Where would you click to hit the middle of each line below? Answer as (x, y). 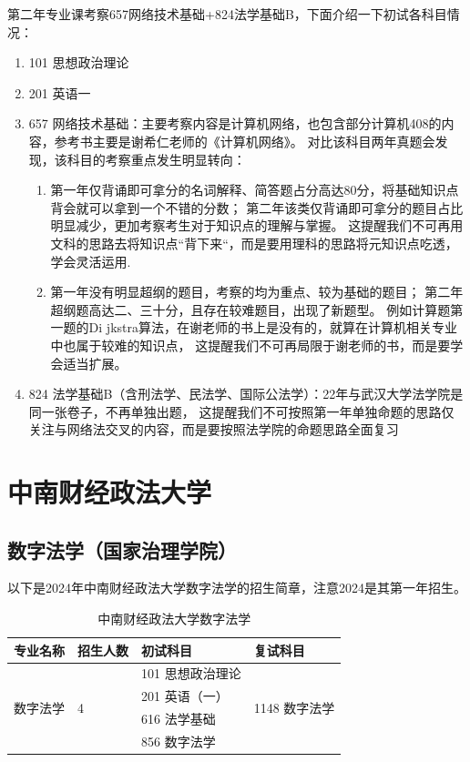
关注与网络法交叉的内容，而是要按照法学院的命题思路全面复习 (214, 429)
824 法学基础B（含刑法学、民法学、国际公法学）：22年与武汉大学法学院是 (246, 394)
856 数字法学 (179, 742)
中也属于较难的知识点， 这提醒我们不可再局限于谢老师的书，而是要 (250, 345)
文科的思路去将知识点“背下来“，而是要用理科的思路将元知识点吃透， (254, 243)
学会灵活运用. (91, 261)
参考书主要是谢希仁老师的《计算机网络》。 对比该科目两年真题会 (245, 141)
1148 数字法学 (294, 707)
